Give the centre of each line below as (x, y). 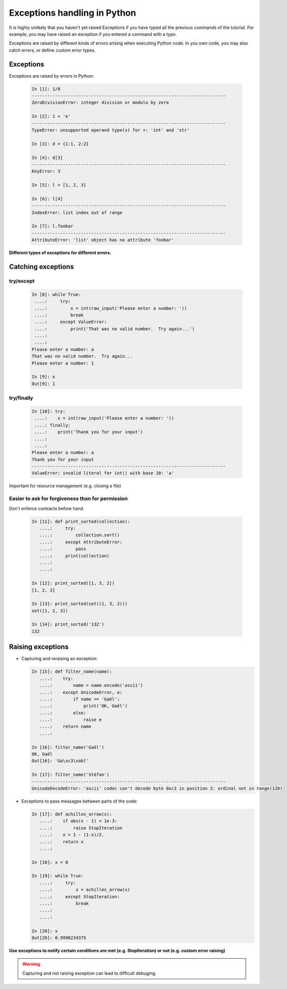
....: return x (62, 842)
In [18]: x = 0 (50, 862)
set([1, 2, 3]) (50, 611)
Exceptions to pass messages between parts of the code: (79, 801)
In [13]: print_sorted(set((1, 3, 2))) (79, 604)
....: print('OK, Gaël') (83, 706)
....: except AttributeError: (81, 542)
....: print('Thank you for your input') (89, 432)
